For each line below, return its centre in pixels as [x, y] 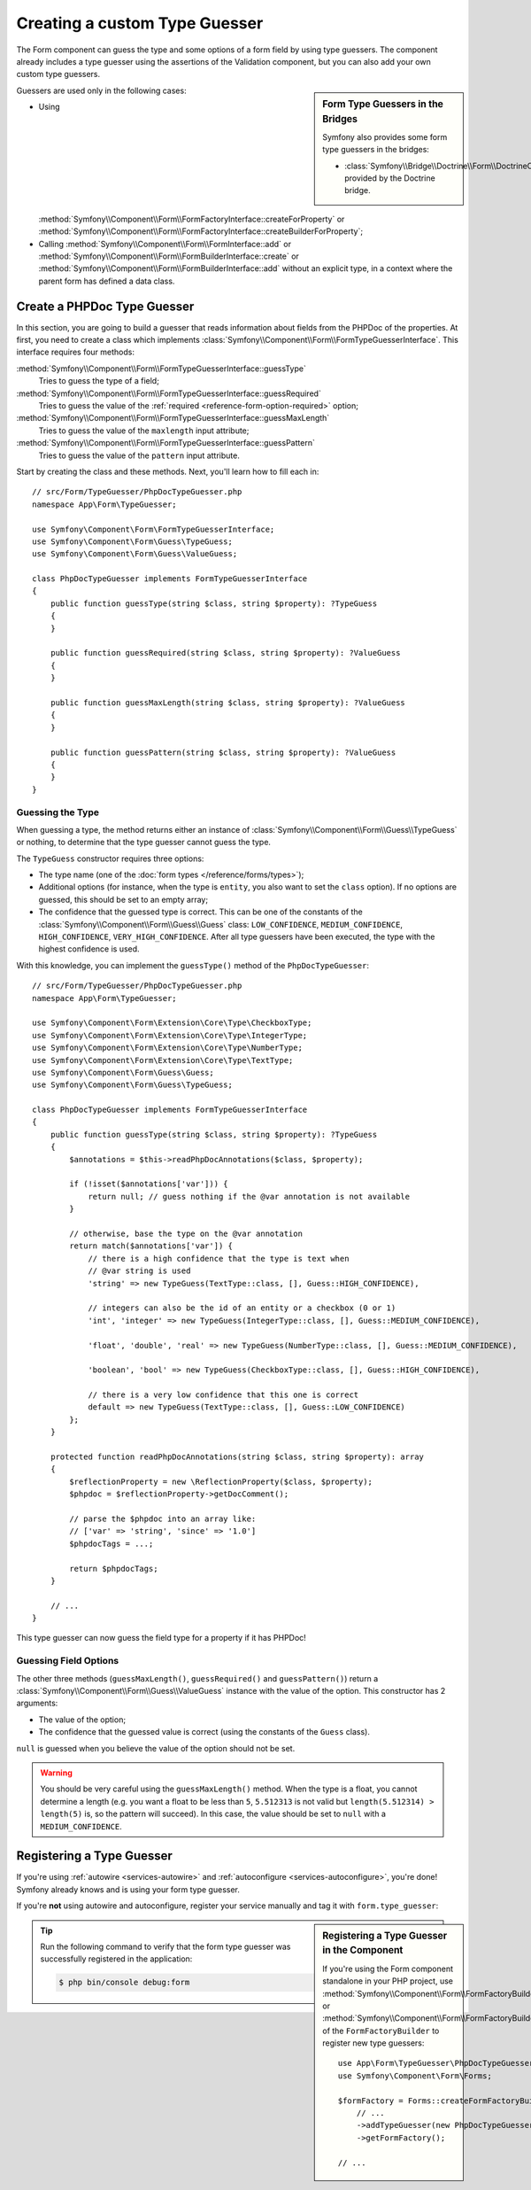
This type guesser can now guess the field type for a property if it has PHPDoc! [162, 1638]
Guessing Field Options [68, 1661]
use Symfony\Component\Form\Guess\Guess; [123, 1072]
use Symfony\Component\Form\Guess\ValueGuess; [135, 554]
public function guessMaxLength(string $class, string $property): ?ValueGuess [228, 703]
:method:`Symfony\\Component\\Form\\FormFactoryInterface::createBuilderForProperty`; [200, 231]
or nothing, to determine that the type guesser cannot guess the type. [144, 843]
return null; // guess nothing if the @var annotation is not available [249, 1196]
